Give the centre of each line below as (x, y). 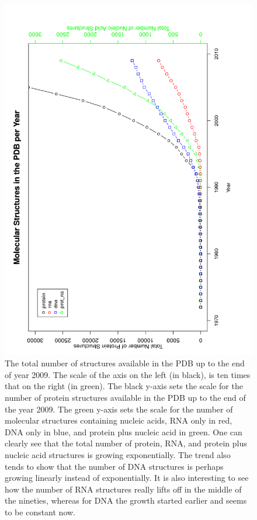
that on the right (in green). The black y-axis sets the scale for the (124, 386)
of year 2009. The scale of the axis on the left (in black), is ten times (128, 374)
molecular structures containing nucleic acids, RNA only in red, (119, 420)
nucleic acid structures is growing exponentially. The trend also (118, 455)
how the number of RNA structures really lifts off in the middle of (123, 489)
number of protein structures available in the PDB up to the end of (125, 398)
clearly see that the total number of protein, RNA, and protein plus (126, 443)
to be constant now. (40, 512)
